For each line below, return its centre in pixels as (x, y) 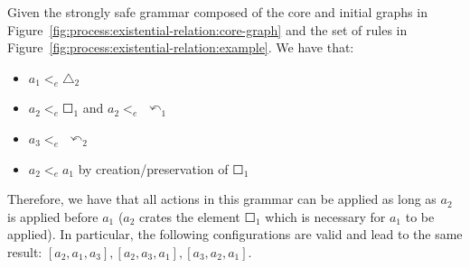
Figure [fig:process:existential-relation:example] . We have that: (181, 47)
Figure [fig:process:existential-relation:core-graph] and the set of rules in (207, 29)
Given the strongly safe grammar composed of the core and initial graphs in (217, 12)
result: (25, 251)
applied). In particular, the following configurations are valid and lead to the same (235, 234)
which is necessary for (325, 216)
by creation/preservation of (153, 168)
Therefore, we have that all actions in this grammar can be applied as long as (222, 199)
